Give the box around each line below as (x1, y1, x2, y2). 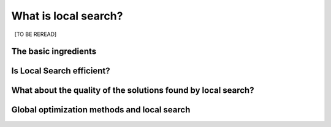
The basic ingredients (11, 46, 97, 57)
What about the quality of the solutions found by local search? (11, 85, 254, 96)
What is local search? (11, 9, 123, 23)
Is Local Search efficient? (11, 66, 110, 76)
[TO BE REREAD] (14, 31, 57, 38)
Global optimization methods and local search (11, 104, 191, 115)
